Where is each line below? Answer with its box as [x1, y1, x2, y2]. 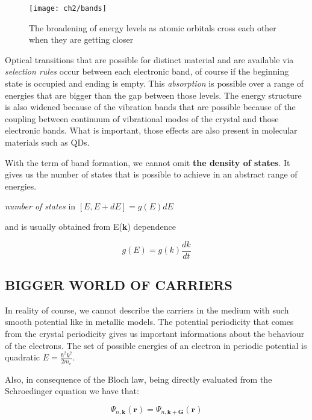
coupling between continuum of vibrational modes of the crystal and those [5, 112, 279, 125]
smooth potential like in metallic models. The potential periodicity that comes [5, 315, 294, 328]
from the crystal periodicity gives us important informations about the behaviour [5, 327, 305, 340]
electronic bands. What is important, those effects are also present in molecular [5, 124, 298, 137]
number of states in [5, 200, 76, 212]
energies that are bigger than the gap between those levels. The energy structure [5, 88, 302, 101]
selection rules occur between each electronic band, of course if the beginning [5, 65, 289, 78]
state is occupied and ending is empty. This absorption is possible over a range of [5, 77, 304, 90]
